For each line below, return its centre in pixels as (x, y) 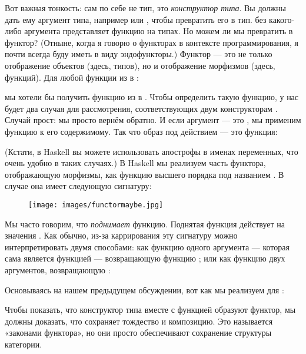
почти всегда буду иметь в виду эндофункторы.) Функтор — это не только (139, 54)
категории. (24, 344)
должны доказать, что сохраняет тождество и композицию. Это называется (139, 321)
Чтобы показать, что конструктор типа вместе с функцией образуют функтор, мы (150, 310)
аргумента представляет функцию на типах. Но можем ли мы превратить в (159, 31)
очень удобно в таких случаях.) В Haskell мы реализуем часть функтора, (135, 163)
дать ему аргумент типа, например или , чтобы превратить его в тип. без (136, 19)
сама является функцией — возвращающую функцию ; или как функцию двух (145, 258)
